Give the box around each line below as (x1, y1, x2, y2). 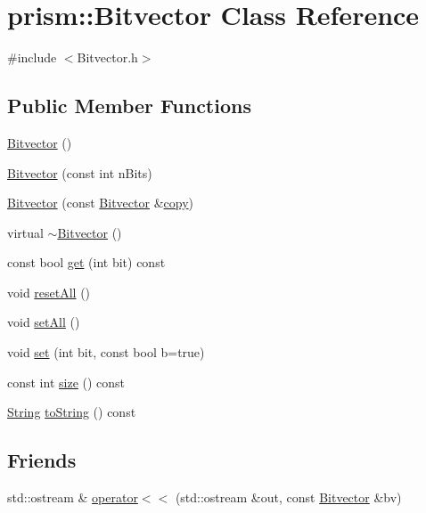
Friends (7, 446, 77, 474)
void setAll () (7, 313, 80, 331)
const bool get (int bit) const (7, 253, 166, 272)
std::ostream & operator (7, 488, 138, 507)
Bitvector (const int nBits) (7, 163, 152, 182)
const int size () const (7, 372, 126, 391)
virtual (7, 223, 44, 241)
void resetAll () (7, 282, 91, 301)
